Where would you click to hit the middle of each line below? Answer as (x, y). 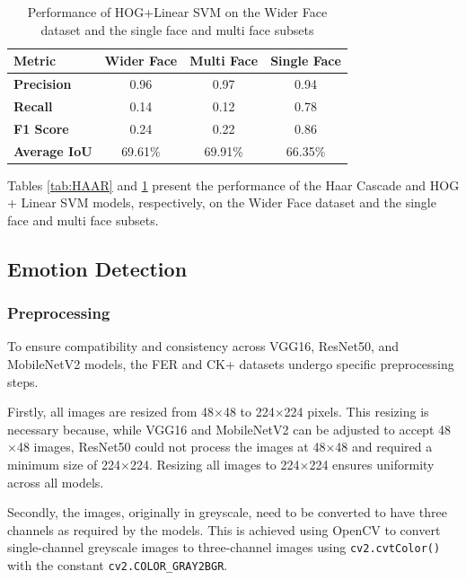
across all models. (56, 482)
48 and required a (384, 447)
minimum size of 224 (64, 464)
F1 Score (41, 128)
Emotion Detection (97, 268)
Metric (35, 61)
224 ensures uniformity (372, 464)
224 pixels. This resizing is (356, 412)
